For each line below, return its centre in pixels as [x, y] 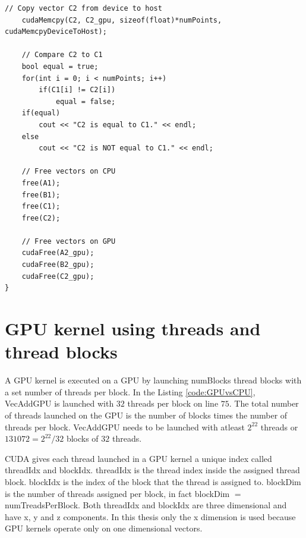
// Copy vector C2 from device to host [83, 8]
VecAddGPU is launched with [59, 403]
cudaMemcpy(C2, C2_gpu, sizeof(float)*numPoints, [122, 20]
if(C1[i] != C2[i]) [77, 90]
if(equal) [41, 113]
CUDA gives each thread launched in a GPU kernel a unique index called [138, 458]
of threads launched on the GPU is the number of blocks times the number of [146, 415]
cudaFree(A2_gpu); [58, 253]
